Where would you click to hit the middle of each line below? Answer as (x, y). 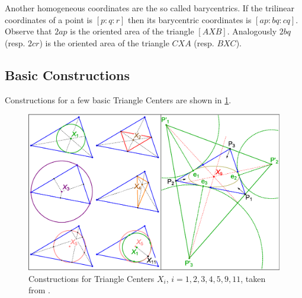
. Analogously (252, 31)
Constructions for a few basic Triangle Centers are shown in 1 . (118, 99)
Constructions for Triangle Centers (91, 278)
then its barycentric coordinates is (190, 19)
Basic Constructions (68, 74)
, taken (253, 278)
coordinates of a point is (49, 19)
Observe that (28, 31)
